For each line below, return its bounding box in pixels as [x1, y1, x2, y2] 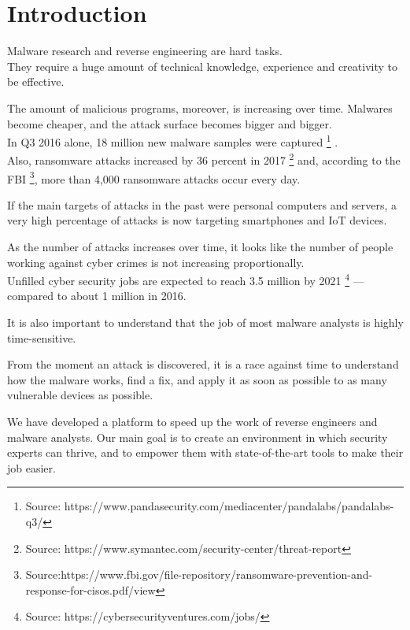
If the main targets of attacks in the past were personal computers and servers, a [7, 196, 397, 213]
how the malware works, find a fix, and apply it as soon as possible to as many [7, 371, 387, 387]
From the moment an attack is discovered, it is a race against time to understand [7, 356, 399, 372]
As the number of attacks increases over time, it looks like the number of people [7, 239, 393, 255]
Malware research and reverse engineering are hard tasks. [7, 43, 283, 59]
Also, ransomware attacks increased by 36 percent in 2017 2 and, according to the [7, 150, 401, 168]
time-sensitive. [7, 329, 76, 346]
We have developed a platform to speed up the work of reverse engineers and [7, 413, 378, 430]
